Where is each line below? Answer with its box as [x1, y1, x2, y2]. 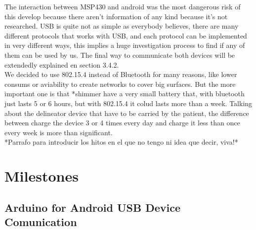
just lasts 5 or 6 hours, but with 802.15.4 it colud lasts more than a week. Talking [4, 98, 253, 108]
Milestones [4, 166, 79, 186]
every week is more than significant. [4, 127, 113, 137]
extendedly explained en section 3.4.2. [4, 59, 119, 70]
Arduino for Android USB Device [4, 199, 181, 215]
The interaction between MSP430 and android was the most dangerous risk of [4, 1, 241, 11]
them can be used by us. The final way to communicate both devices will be [4, 49, 235, 60]
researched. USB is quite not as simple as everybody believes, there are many [4, 21, 239, 31]
